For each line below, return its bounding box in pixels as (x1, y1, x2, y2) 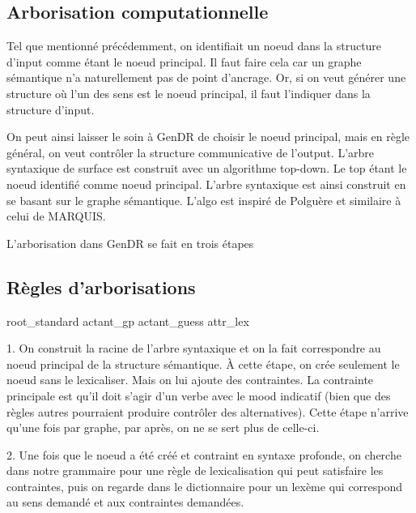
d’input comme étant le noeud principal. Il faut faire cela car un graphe (6, 53, 362, 70)
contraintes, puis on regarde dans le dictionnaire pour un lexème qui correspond (6, 477, 403, 494)
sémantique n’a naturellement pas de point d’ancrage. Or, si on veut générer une (6, 69, 406, 86)
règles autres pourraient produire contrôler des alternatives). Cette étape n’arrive (6, 403, 409, 420)
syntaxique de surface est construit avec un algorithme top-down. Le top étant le (6, 160, 407, 177)
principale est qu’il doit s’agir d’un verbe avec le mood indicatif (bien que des (6, 387, 391, 404)
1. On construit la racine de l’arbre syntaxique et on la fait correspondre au (6, 340, 381, 357)
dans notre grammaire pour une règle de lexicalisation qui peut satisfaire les (6, 462, 384, 479)
